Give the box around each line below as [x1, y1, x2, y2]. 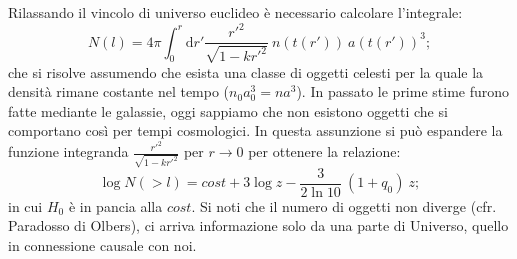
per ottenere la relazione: [248, 141, 401, 161]
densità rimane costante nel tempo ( [8, 81, 230, 102]
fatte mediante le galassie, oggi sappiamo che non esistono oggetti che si [8, 100, 448, 121]
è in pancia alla [68, 195, 163, 216]
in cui [8, 195, 43, 216]
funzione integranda [8, 141, 129, 161]
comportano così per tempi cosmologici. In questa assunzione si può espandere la [8, 120, 503, 141]
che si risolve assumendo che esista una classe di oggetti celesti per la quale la [8, 61, 484, 82]
